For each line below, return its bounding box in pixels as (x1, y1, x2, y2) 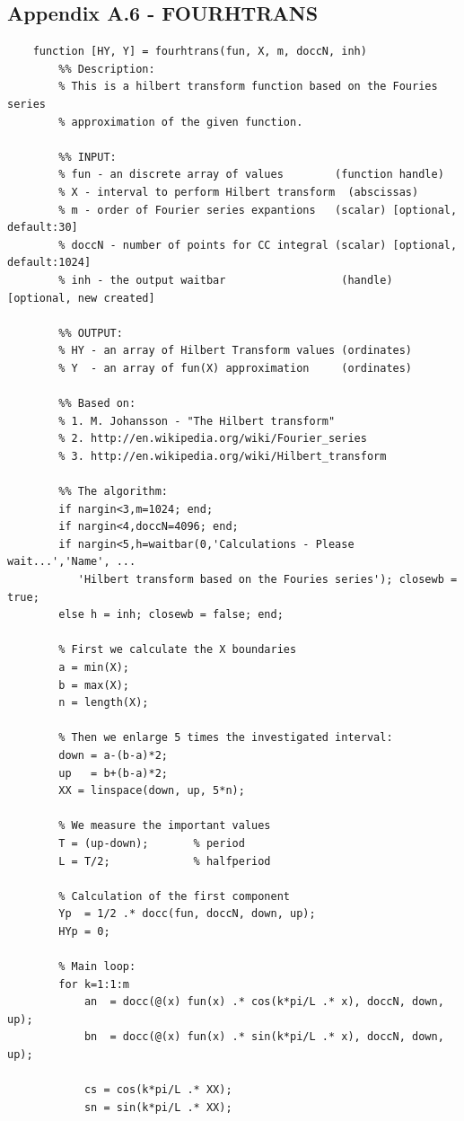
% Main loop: (58, 960, 136, 974)
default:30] (7, 221, 78, 234)
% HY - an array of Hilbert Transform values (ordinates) (58, 344, 413, 357)
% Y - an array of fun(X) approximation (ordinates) (58, 361, 413, 375)
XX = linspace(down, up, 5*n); (58, 784, 245, 798)
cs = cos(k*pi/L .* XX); (83, 1083, 232, 1097)
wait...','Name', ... (7, 555, 136, 569)
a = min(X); (58, 660, 130, 674)
